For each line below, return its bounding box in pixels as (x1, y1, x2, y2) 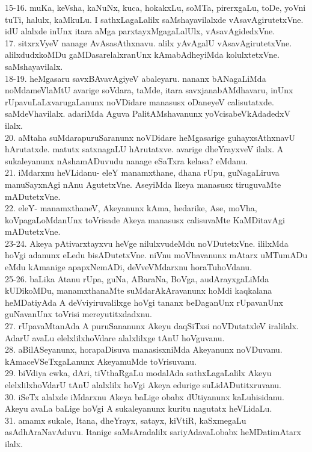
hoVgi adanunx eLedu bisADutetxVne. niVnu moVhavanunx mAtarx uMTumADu (5, 249, 308, 261)
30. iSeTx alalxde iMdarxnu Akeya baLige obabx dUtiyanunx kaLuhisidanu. (5, 390, 284, 403)
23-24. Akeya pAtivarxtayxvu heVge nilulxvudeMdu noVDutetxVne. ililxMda (5, 237, 289, 249)
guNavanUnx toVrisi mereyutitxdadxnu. (5, 308, 152, 320)
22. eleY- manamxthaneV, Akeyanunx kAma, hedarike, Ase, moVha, (5, 202, 257, 214)
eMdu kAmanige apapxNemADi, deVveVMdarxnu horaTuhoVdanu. (5, 261, 252, 273)
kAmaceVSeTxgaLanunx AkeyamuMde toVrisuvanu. (5, 354, 197, 367)
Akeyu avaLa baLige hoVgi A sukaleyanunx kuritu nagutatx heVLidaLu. (5, 402, 272, 415)
